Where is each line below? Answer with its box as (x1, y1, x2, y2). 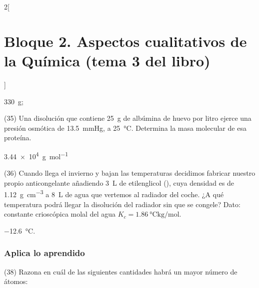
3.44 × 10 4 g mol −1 (4, 149, 68, 161)
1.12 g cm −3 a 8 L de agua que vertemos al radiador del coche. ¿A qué (4, 188, 224, 199)
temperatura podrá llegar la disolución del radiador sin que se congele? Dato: (4, 199, 240, 209)
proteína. (4, 132, 31, 143)
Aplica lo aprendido (4, 247, 85, 259)
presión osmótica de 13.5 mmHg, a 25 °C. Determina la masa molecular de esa (4, 122, 246, 133)
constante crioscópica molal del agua (4, 209, 116, 219)
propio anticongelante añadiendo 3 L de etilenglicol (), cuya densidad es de (4, 177, 234, 188)
